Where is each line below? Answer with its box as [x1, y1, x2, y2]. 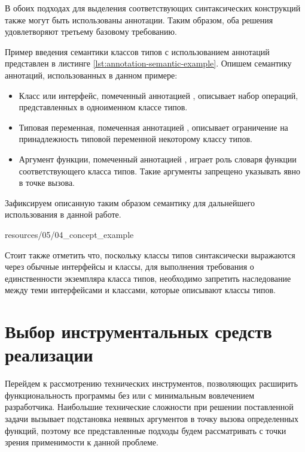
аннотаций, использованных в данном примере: [5, 68, 178, 81]
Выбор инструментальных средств [5, 319, 272, 343]
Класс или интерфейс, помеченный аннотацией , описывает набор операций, [19, 89, 298, 101]
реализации [5, 342, 93, 367]
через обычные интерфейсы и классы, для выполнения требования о [5, 260, 254, 273]
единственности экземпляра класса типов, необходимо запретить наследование [5, 272, 291, 284]
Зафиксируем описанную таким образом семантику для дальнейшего [5, 196, 255, 209]
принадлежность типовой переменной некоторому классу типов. [19, 132, 252, 145]
